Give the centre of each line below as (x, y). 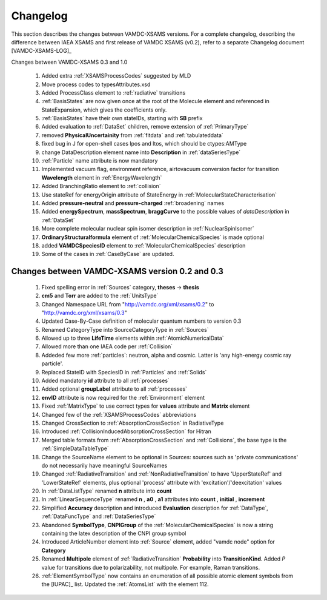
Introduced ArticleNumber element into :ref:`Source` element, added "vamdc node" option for (158, 542)
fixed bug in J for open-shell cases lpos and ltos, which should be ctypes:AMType (144, 144)
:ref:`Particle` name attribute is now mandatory (100, 161)
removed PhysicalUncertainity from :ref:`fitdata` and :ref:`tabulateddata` (132, 135)
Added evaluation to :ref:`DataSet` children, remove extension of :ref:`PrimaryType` (145, 127)
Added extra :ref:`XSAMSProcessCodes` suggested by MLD (116, 76)
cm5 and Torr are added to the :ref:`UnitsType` (100, 296)
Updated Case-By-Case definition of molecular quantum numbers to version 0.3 (141, 321)
